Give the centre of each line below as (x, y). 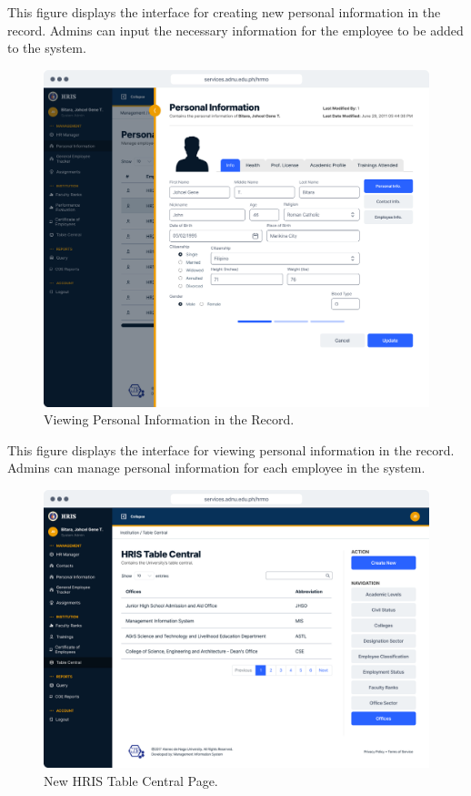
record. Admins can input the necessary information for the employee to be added (235, 30)
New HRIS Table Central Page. (131, 781)
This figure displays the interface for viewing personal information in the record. (231, 449)
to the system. (47, 48)
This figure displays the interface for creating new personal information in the (224, 12)
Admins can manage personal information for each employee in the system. (216, 468)
